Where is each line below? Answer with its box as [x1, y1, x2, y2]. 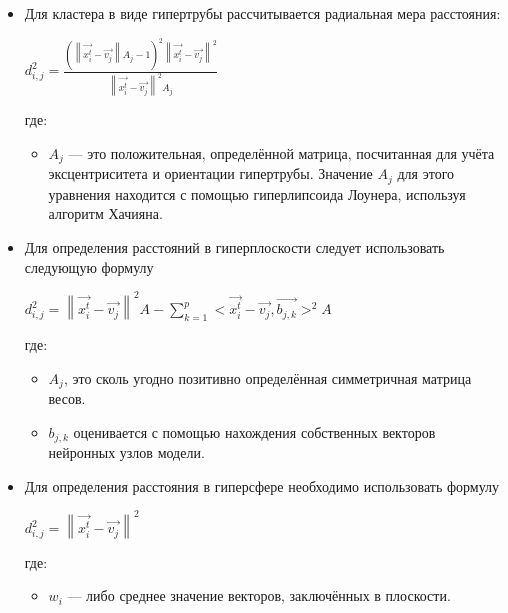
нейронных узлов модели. [48, 442, 205, 463]
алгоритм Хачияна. [48, 203, 163, 224]
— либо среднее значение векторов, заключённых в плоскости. [67, 585, 451, 606]
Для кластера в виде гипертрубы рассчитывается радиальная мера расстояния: [24, 3, 501, 23]
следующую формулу [24, 256, 154, 277]
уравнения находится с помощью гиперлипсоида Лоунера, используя [48, 183, 466, 204]
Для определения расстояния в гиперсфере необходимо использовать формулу [24, 475, 500, 496]
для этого [397, 163, 455, 184]
